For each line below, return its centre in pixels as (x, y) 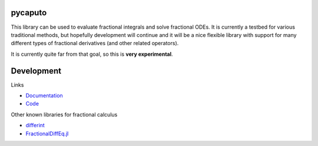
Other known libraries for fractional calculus (64, 114)
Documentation (44, 95)
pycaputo (29, 13)
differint (35, 125)
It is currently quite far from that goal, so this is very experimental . (92, 54)
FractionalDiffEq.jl (47, 133)
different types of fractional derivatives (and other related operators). (95, 43)
